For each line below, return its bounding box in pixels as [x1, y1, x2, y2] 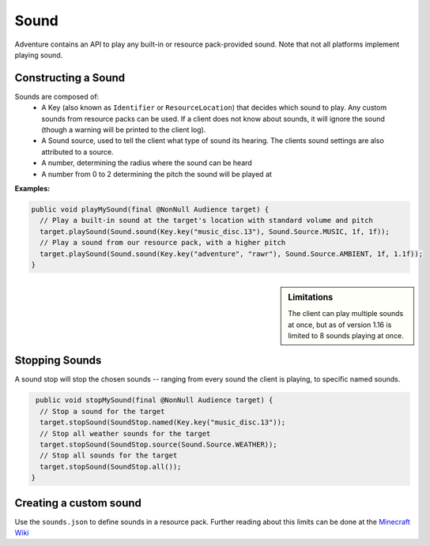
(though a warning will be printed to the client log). [41, 125, 206, 134]
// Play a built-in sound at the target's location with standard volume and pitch [40, 216, 373, 225]
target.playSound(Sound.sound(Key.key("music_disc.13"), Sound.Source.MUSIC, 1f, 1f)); [40, 227, 390, 236]
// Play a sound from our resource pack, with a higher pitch [40, 238, 286, 247]
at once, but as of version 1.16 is [288, 320, 392, 329]
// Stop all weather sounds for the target [40, 429, 211, 438]
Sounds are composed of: [14, 92, 100, 101]
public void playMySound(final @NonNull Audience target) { [31, 205, 270, 213]
